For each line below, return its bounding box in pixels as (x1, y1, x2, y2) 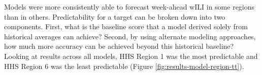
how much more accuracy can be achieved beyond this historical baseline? (4, 41, 234, 51)
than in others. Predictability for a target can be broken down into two (4, 11, 225, 22)
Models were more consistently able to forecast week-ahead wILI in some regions (4, 2, 255, 12)
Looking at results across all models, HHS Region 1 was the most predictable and (4, 50, 258, 61)
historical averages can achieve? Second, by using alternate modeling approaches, (4, 31, 256, 41)
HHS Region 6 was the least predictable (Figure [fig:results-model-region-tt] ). (4, 60, 244, 71)
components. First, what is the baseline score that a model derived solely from (4, 21, 248, 32)
